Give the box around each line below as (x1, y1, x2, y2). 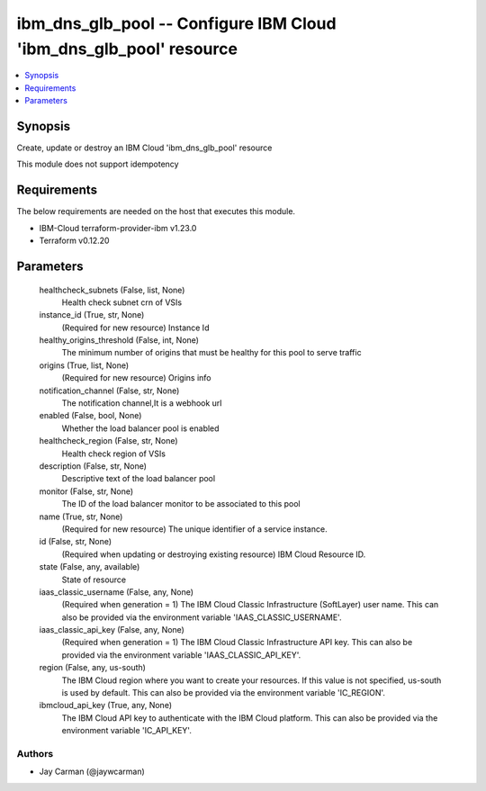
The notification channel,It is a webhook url (61, 398, 222, 409)
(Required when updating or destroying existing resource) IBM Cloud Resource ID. (61, 549, 366, 560)
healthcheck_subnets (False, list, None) (39, 284, 185, 295)
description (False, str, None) (39, 460, 148, 472)
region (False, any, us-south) (39, 662, 146, 673)
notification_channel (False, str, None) (39, 385, 180, 396)
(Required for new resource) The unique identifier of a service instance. (61, 523, 328, 535)
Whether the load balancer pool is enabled (61, 423, 220, 434)
